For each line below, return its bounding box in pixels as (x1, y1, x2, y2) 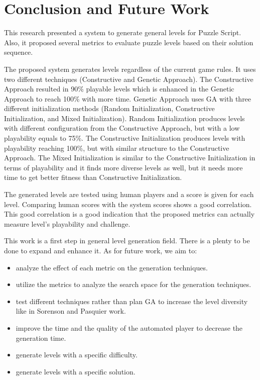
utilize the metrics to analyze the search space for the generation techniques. (16, 279, 251, 290)
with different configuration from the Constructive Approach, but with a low (4, 123, 240, 133)
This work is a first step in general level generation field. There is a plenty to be (4, 235, 250, 246)
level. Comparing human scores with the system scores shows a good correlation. (4, 199, 252, 209)
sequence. (4, 47, 33, 57)
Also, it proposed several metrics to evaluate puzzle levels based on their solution (4, 37, 253, 47)
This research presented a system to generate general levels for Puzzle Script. (4, 27, 241, 38)
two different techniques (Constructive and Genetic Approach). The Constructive (4, 73, 253, 84)
